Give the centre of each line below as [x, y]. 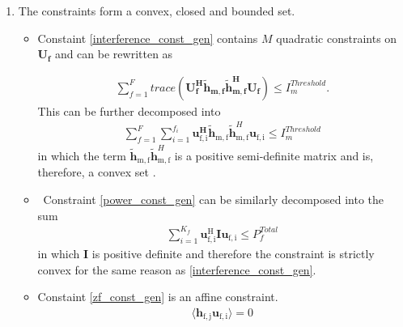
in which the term [82, 156]
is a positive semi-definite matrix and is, [274, 156]
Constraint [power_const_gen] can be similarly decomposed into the [214, 200]
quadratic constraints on [337, 38]
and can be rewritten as [114, 54]
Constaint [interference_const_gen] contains [148, 38]
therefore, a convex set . [97, 172]
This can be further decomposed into [129, 110]
